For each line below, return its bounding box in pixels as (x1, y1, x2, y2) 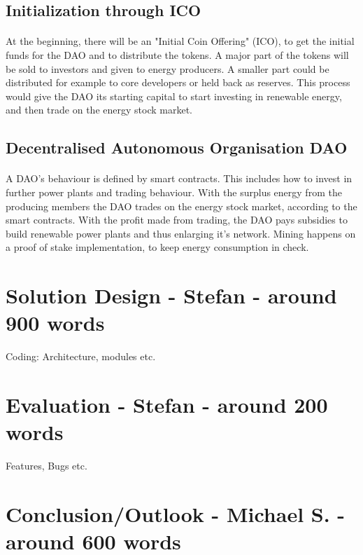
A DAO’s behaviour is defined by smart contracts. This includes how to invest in (6, 171, 353, 186)
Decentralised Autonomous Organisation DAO (6, 137, 348, 158)
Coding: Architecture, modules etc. (6, 349, 156, 364)
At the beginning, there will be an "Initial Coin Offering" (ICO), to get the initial (6, 34, 355, 48)
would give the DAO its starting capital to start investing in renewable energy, (6, 88, 342, 103)
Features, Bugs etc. (6, 458, 87, 473)
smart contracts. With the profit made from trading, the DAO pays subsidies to (6, 212, 348, 227)
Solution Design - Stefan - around (6, 281, 337, 310)
